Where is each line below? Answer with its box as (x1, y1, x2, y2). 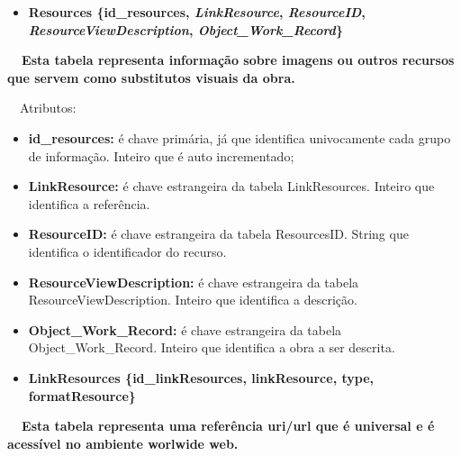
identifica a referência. (28, 194, 150, 213)
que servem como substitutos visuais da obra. (7, 68, 295, 87)
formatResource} (28, 386, 136, 405)
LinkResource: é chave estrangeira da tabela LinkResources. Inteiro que (28, 177, 435, 196)
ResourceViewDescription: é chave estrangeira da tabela (28, 272, 359, 291)
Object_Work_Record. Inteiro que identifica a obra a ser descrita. (28, 338, 395, 357)
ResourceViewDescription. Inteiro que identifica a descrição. (28, 290, 357, 309)
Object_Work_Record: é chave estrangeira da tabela (28, 320, 342, 339)
